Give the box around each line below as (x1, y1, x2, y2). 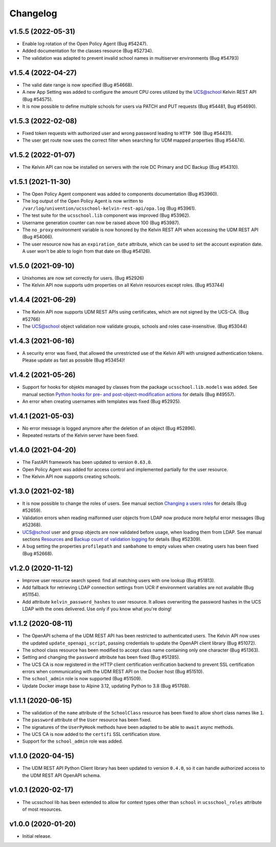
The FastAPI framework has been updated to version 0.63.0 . (22, 459, 152, 465)
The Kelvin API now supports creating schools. (22, 474, 121, 480)
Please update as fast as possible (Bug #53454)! (22, 357, 125, 363)
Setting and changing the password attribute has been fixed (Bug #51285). (22, 654, 180, 660)
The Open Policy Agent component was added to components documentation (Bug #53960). (22, 191, 219, 197)
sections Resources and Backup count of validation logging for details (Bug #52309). (22, 536, 202, 542)
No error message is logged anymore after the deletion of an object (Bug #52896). (22, 425, 196, 432)
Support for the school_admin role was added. (22, 738, 123, 744)
